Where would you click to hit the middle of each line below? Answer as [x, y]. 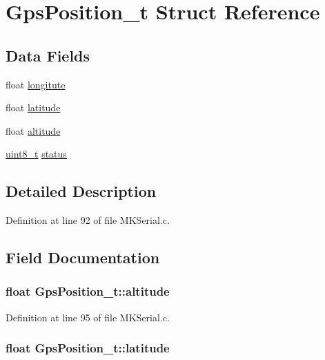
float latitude [33, 107]
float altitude [33, 130]
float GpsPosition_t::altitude [88, 291]
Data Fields [48, 55]
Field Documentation [83, 257]
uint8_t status [36, 154]
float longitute [36, 84]
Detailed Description [81, 191]
